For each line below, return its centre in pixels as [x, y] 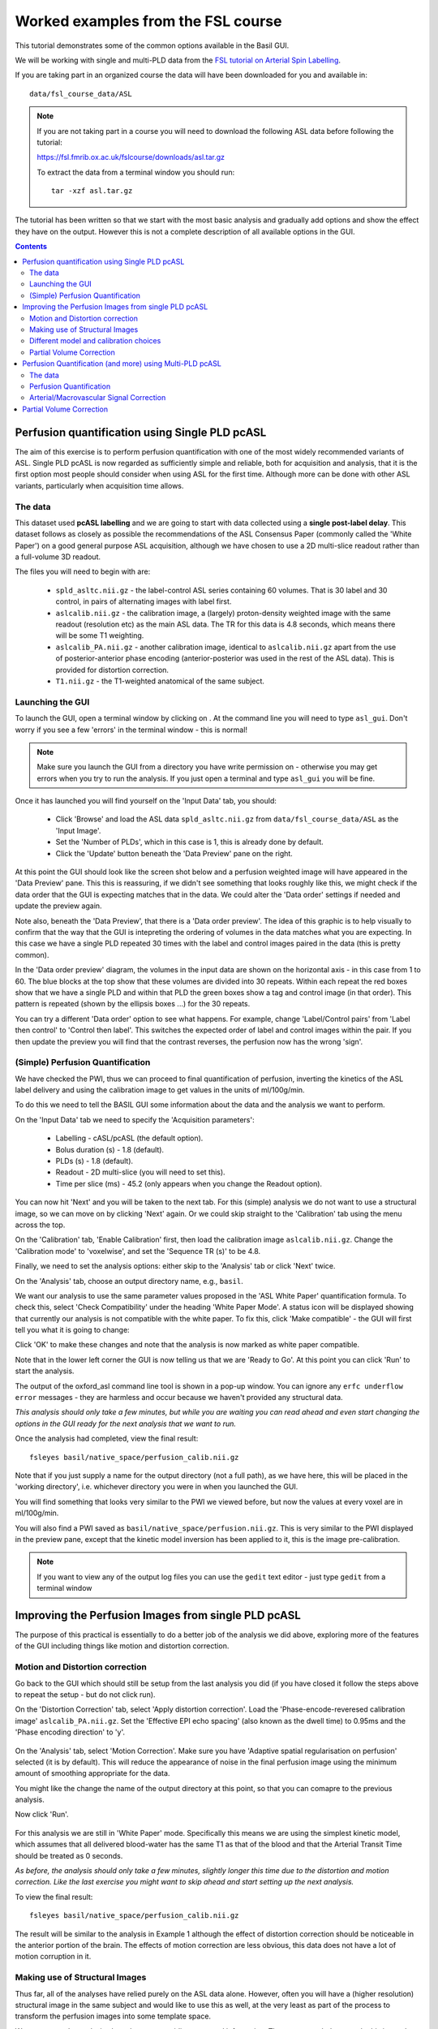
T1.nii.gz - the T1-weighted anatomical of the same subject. [160, 681]
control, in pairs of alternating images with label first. [144, 601]
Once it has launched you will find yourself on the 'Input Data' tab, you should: [146, 801]
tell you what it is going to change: [72, 1330]
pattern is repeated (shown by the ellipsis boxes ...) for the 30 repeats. [133, 1004]
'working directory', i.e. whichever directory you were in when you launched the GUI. [157, 1487]
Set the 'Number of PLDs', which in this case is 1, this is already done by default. [189, 842]
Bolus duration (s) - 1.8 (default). [110, 1149]
